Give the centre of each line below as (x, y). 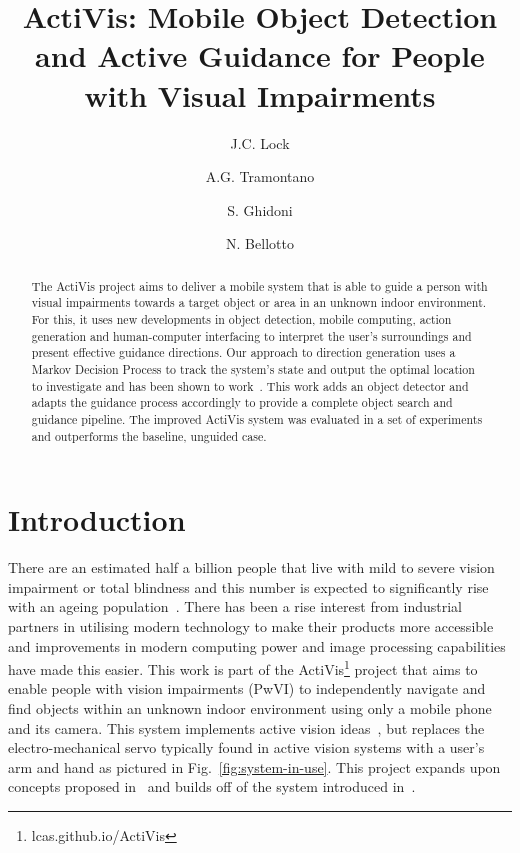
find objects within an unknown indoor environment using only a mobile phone (250, 707)
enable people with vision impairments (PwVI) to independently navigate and (247, 688)
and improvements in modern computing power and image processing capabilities (257, 645)
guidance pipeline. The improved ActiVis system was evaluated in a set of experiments (257, 418)
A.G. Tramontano (260, 176)
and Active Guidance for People (260, 55)
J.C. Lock (260, 142)
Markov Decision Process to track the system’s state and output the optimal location (253, 368)
